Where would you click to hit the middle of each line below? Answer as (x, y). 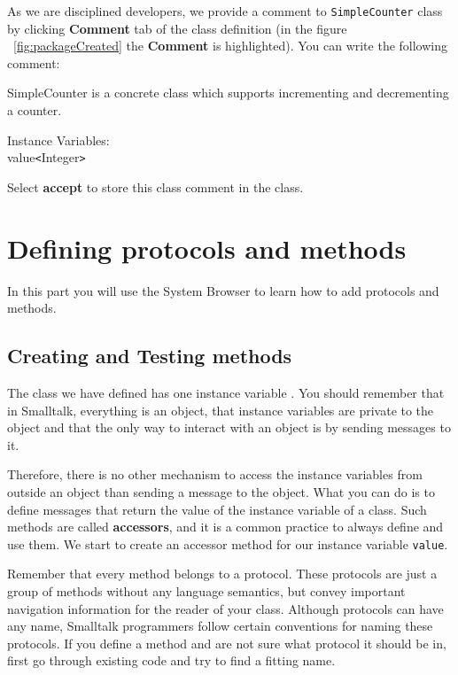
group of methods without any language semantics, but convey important (206, 590)
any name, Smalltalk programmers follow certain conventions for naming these (220, 626)
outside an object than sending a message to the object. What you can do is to (221, 491)
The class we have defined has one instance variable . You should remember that (226, 392)
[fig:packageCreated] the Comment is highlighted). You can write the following (231, 46)
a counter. (35, 110)
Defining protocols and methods (207, 248)
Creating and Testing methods (150, 356)
